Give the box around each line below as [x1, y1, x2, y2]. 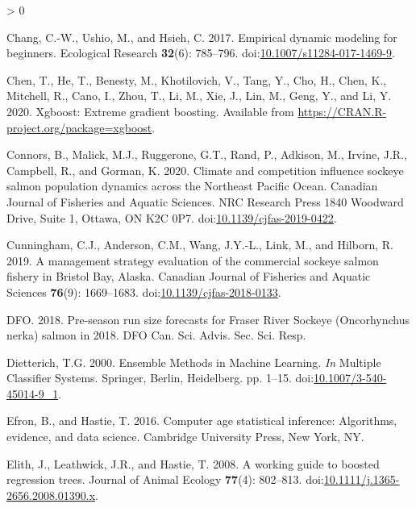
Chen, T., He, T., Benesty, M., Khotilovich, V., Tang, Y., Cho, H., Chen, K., [6, 71, 387, 88]
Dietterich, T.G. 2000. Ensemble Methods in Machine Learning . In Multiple [6, 353, 381, 370]
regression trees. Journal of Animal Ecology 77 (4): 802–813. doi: [6, 471, 324, 488]
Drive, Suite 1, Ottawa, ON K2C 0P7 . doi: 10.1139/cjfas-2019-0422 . [6, 209, 337, 226]
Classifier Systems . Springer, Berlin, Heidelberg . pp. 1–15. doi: [6, 369, 314, 386]
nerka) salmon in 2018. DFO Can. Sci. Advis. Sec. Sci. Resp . [6, 327, 306, 344]
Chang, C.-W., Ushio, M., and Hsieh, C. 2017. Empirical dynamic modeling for [6, 28, 397, 45]
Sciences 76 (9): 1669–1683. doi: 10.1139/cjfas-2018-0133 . [6, 283, 281, 300]
